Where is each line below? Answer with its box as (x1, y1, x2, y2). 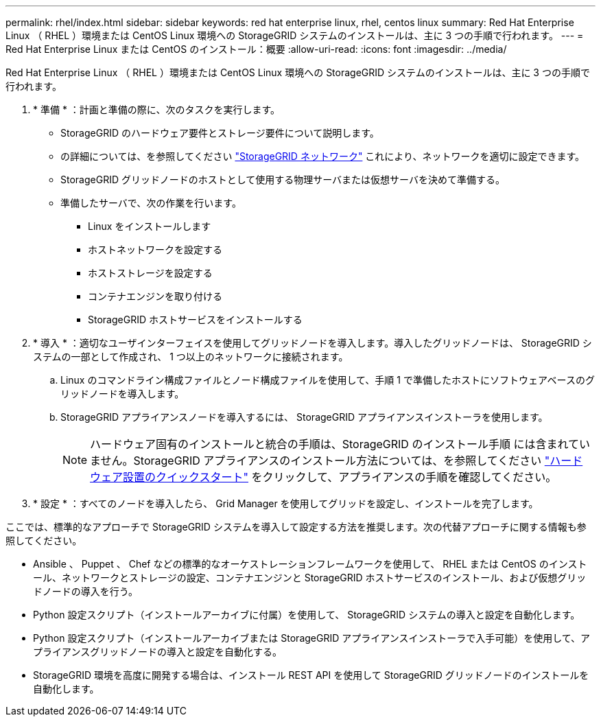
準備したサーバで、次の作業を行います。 (60, 197, 241, 209)
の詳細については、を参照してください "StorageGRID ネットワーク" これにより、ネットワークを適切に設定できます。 (60, 150, 585, 162)
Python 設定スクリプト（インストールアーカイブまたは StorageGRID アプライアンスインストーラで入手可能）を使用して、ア (33, 632, 591, 644)
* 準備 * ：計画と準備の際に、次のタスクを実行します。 (33, 104, 281, 115)
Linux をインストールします (88, 220, 211, 232)
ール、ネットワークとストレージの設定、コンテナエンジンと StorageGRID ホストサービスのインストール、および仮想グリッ (33, 572, 587, 583)
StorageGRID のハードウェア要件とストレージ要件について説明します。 (60, 127, 379, 139)
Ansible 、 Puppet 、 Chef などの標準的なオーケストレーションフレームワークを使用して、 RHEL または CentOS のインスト (33, 558, 587, 570)
